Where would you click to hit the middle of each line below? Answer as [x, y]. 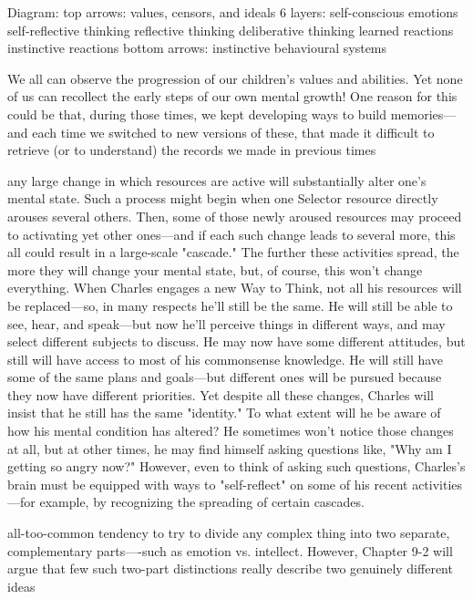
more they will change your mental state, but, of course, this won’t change [215, 269]
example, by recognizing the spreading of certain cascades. [202, 502]
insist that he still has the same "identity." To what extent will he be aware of [224, 413]
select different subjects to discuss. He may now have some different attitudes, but [236, 341]
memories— [423, 114]
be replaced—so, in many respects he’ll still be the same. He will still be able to [230, 305]
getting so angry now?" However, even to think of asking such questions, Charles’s [236, 466]
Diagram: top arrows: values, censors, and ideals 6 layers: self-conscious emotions [233, 12]
